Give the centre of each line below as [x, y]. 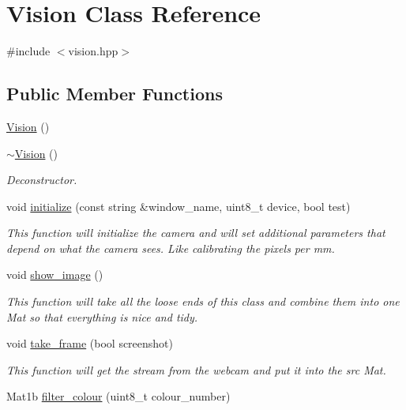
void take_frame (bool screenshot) [90, 343]
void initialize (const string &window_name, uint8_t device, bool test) [179, 206]
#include [28, 51]
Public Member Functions [115, 94]
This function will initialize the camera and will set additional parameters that [196, 233]
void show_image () [55, 275]
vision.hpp [93, 51]
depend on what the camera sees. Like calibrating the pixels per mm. [171, 248]
